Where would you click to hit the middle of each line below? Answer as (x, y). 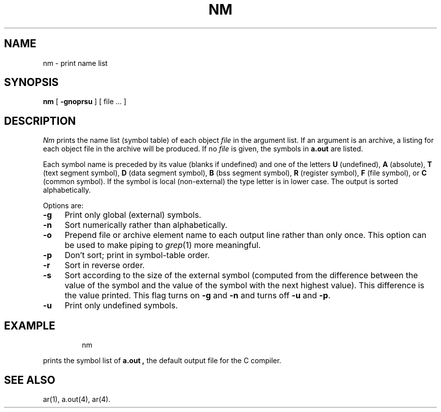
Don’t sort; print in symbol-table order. (137, 255)
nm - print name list (75, 63)
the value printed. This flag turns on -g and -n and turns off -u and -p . (198, 296)
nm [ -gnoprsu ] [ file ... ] (85, 102)
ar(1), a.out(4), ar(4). (77, 399)
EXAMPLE (30, 325)
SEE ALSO (30, 380)
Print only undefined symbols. (121, 306)
